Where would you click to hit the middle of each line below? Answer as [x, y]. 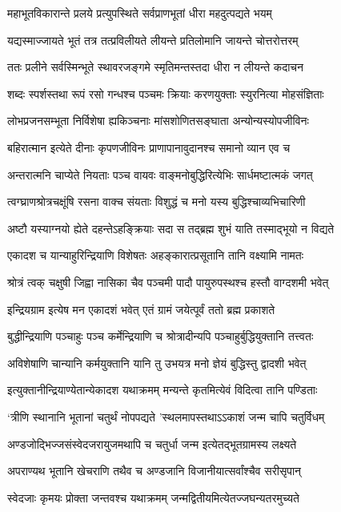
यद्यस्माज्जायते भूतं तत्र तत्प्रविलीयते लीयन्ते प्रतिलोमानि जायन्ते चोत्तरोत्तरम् [153, 40]
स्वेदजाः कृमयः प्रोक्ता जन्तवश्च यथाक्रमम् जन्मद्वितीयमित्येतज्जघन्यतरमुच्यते [153, 497]
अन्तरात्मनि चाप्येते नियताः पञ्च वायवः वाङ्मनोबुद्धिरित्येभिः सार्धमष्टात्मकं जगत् [160, 174]
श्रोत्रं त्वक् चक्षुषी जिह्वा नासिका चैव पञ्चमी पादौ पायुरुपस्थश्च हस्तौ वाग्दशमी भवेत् [168, 282]
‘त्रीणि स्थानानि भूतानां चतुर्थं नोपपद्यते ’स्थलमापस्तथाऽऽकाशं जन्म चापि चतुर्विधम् [166, 416]
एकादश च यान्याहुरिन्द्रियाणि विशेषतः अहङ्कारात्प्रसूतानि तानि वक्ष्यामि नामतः [156, 255]
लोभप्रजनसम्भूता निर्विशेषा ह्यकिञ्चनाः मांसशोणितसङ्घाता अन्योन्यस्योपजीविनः [158, 121]
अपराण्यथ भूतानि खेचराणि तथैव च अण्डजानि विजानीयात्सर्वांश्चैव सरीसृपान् [154, 471]
